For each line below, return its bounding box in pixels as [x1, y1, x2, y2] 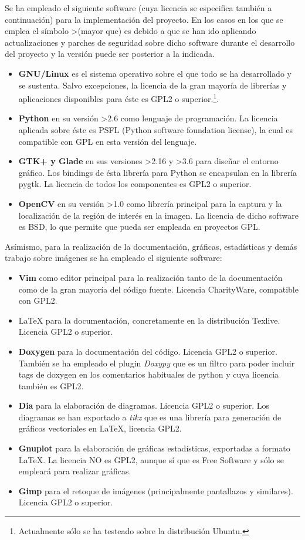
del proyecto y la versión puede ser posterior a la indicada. [5, 47, 215, 60]
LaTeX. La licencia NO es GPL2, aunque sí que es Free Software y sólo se [18, 453, 284, 466]
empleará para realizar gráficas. [18, 465, 131, 477]
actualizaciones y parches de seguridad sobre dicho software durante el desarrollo [5, 36, 295, 48]
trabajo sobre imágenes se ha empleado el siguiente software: [5, 252, 222, 264]
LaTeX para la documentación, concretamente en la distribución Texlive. [18, 314, 280, 326]
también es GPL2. [18, 379, 84, 392]
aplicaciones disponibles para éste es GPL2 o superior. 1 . [18, 91, 219, 104]
